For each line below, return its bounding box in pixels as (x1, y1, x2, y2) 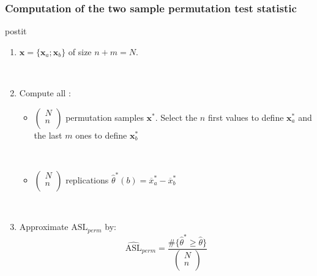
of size (68, 45, 92, 58)
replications (65, 173, 109, 186)
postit (5, 25, 27, 37)
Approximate (19, 220, 69, 233)
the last (34, 128, 62, 141)
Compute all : (19, 86, 71, 99)
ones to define (75, 128, 127, 141)
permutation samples (65, 110, 144, 123)
